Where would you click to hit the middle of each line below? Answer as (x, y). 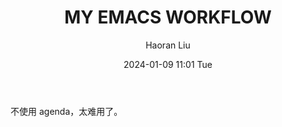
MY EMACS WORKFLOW (168, 17)
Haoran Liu (168, 45)
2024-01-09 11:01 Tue (168, 64)
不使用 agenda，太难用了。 (66, 111)
